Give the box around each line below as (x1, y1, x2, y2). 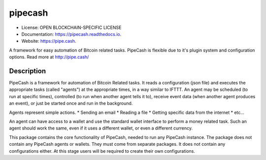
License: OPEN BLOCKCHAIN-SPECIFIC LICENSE (21, 25, 122, 30)
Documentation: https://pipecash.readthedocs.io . (21, 31, 122, 37)
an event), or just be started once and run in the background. (9, 101, 133, 107)
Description (9, 67, 46, 75)
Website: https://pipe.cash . (21, 38, 76, 44)
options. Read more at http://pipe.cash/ (9, 54, 89, 60)
